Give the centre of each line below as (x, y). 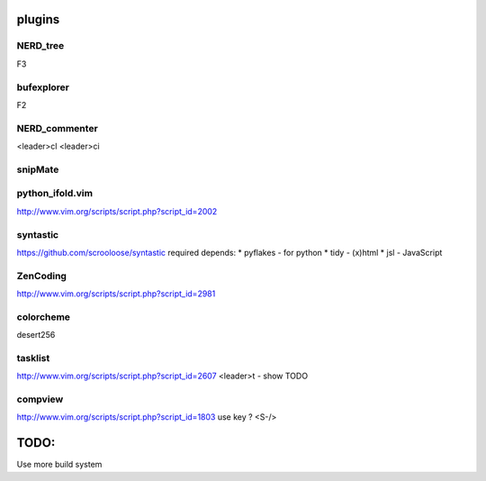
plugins (38, 19)
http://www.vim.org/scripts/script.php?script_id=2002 (117, 211)
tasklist (33, 358)
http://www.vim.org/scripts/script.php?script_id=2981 (116, 294)
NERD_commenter (57, 128)
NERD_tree (40, 46)
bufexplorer (43, 87)
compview (40, 399)
